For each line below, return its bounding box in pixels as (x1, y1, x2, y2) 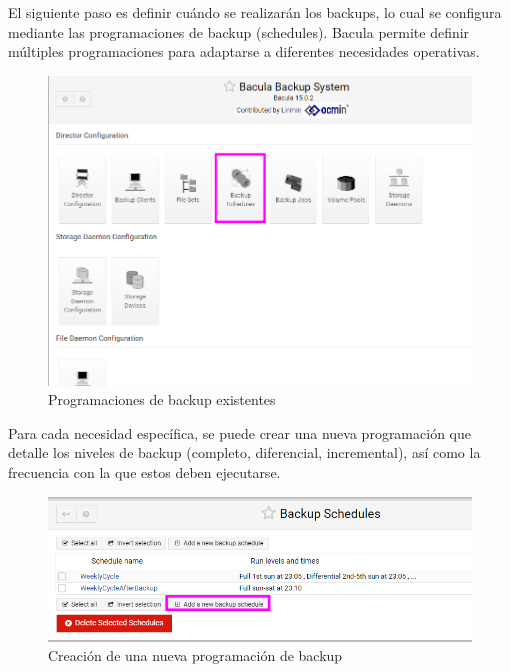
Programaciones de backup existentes (48, 389, 276, 410)
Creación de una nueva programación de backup (48, 645, 343, 666)
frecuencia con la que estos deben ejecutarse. (8, 462, 281, 483)
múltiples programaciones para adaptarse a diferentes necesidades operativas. (8, 41, 480, 62)
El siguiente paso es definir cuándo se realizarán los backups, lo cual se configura (8, 2, 502, 22)
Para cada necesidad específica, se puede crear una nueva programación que (8, 422, 471, 443)
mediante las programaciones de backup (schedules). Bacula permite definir (8, 21, 470, 42)
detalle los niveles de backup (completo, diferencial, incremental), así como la (8, 442, 481, 463)
